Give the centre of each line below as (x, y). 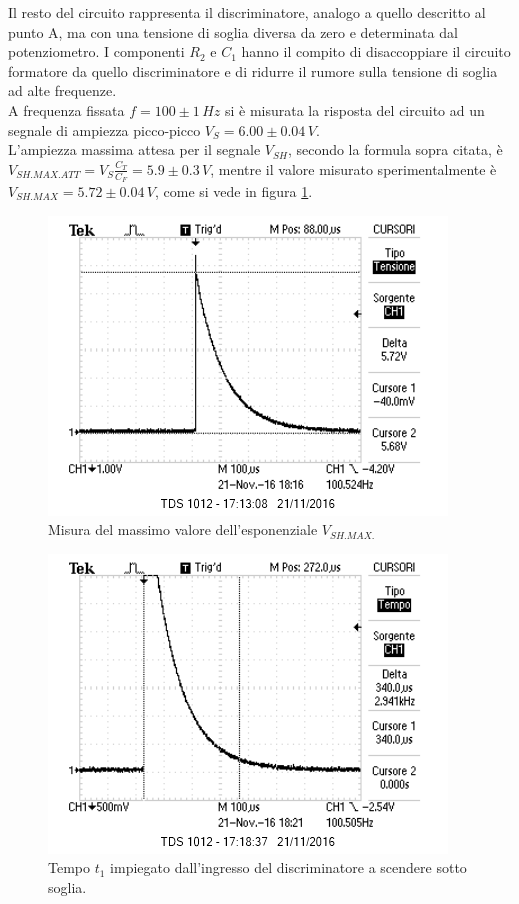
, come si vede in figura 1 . (233, 190)
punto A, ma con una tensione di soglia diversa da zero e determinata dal (233, 31)
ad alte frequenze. (62, 90)
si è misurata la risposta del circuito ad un (354, 109)
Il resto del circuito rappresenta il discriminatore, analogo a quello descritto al (247, 12)
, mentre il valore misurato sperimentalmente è (353, 168)
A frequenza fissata (66, 109)
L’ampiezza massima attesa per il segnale (134, 149)
